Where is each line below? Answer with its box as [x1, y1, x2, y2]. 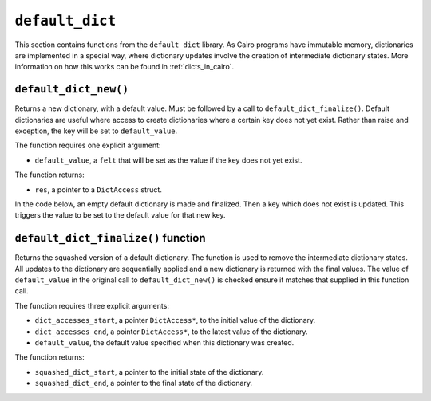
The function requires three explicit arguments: [14, 301, 169, 310]
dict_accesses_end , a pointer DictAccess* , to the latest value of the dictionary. [34, 327, 308, 336]
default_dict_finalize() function [14, 231, 206, 245]
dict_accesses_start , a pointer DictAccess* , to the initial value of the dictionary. [34, 316, 316, 325]
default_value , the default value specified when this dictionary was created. [34, 338, 295, 347]
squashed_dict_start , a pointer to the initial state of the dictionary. [34, 367, 264, 376]
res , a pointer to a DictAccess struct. [34, 184, 163, 195]
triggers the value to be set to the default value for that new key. [14, 210, 227, 220]
